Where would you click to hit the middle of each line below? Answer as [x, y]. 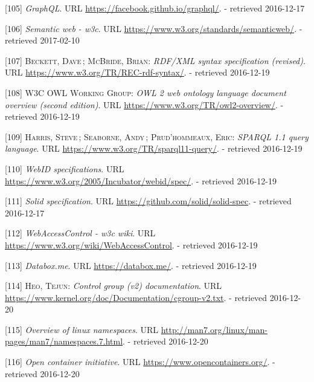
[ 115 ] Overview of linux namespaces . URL [82, 329]
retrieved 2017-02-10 [42, 40]
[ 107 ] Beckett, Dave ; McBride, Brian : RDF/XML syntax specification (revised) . [155, 60]
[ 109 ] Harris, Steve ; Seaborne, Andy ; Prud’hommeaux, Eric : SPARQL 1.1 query [157, 136]
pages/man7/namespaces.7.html [64, 341]
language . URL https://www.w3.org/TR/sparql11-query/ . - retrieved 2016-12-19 [154, 148]
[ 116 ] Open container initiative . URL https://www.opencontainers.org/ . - [140, 362]
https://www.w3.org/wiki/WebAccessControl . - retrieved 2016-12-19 [131, 244]
